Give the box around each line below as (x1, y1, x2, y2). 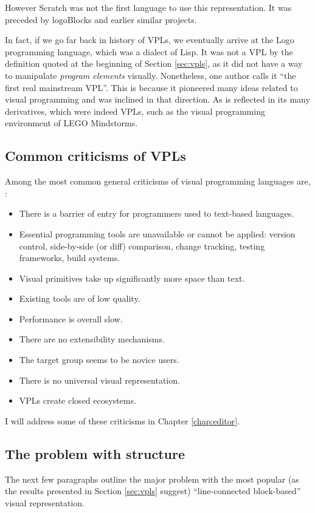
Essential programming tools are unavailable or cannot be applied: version (19, 227, 296, 240)
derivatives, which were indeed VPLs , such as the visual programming (5, 104, 265, 117)
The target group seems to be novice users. (19, 353, 179, 366)
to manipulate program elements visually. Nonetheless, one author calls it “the (5, 69, 296, 81)
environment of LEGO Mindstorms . (5, 117, 138, 129)
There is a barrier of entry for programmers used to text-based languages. (19, 207, 294, 220)
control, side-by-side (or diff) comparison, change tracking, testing (19, 239, 265, 252)
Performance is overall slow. (19, 312, 123, 325)
